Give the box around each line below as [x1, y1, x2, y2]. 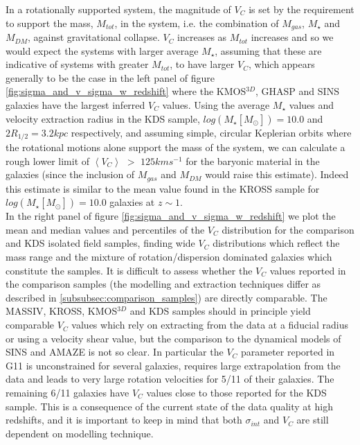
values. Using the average [162, 98, 270, 112]
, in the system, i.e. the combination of [114, 15, 279, 30]
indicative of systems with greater [6, 57, 149, 71]
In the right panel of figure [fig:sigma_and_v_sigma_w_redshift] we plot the [6, 209, 336, 223]
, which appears [248, 57, 315, 71]
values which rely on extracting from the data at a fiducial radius [71, 317, 349, 332]
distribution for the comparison [222, 222, 354, 236]
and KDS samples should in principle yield [129, 304, 311, 318]
